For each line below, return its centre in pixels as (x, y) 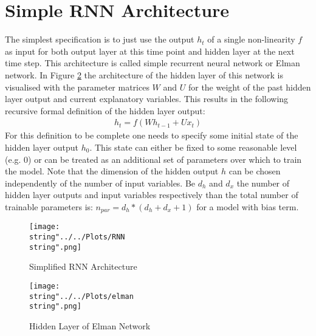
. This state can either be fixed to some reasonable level (193, 147)
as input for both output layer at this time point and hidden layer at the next (150, 51)
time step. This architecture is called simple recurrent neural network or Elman (153, 63)
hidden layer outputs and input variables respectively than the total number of (152, 195)
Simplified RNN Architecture (83, 266)
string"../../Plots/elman (81, 296)
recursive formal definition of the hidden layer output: (105, 110)
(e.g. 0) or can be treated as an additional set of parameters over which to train (153, 159)
